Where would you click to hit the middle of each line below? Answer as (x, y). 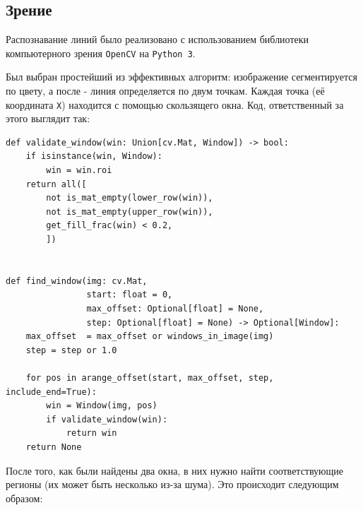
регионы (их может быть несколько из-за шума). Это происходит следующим (172, 484)
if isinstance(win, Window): (94, 156)
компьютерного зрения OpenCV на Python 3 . (101, 53)
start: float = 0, (130, 295)
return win (91, 433)
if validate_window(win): (107, 419)
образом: (24, 498)
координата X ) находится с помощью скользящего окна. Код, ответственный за (175, 104)
